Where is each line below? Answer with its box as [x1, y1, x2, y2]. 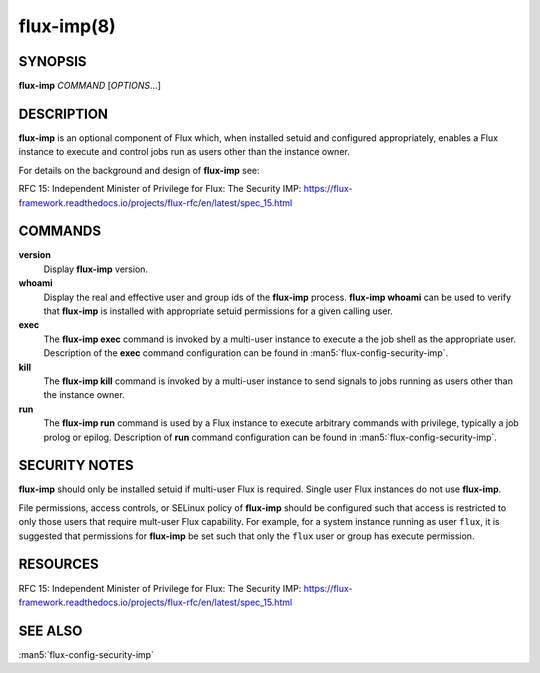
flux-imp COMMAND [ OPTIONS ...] [18, 80, 162, 92]
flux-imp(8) [18, 15, 116, 37]
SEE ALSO [18, 622, 83, 639]
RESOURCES [18, 556, 99, 573]
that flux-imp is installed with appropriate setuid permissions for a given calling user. [43, 305, 394, 317]
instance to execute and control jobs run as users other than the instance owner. [18, 146, 350, 158]
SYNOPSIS [18, 53, 87, 70]
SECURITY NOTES [18, 457, 134, 474]
